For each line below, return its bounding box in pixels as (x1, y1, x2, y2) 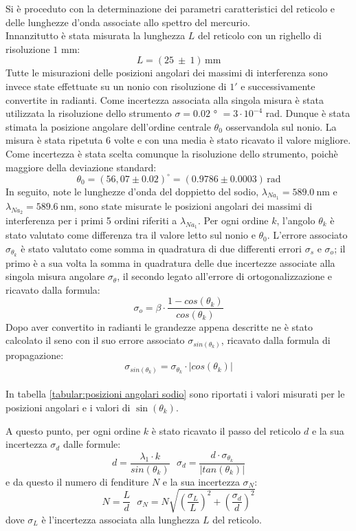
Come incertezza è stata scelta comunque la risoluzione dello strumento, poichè (5, 146, 338, 160)
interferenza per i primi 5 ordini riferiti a (5, 213, 177, 228)
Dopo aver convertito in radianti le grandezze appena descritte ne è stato (5, 319, 313, 334)
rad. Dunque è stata (265, 106, 351, 120)
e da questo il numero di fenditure (5, 474, 149, 488)
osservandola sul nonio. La (225, 119, 337, 133)
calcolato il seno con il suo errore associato (5, 333, 185, 347)
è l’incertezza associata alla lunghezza (41, 512, 200, 526)
